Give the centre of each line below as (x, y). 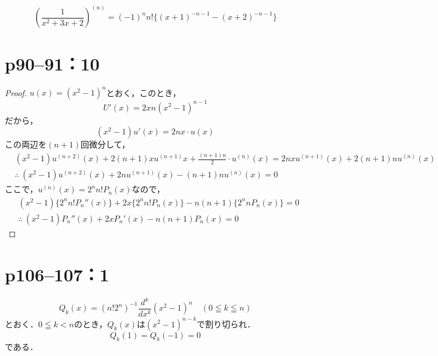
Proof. (16, 92)
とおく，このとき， (143, 92)
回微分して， (105, 144)
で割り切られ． (226, 323)
